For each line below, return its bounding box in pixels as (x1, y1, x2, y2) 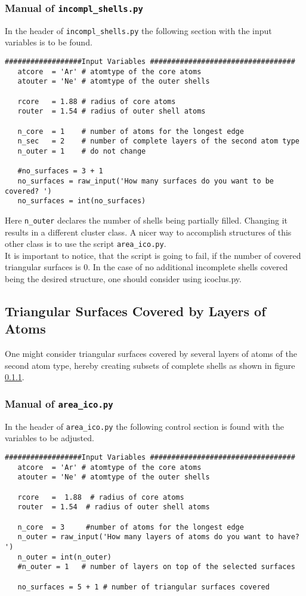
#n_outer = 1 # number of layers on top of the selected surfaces (17, 563, 295, 571)
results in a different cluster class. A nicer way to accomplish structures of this (5, 225, 292, 238)
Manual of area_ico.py (5, 396, 113, 411)
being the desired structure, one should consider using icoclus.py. (5, 272, 242, 285)
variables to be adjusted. (5, 432, 94, 444)
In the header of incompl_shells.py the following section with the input (5, 24, 272, 36)
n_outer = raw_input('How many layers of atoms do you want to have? (17, 533, 299, 542)
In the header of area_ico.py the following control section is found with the (5, 420, 284, 432)
